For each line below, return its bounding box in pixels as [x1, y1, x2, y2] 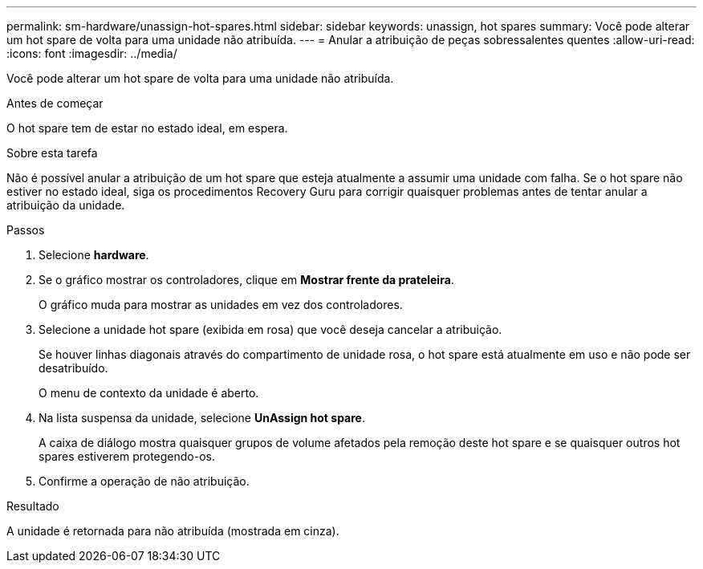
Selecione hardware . [39, 248, 149, 262]
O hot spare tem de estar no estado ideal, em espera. [6, 121, 288, 135]
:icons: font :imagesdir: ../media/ [6, 47, 177, 60]
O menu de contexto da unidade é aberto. [39, 386, 259, 400]
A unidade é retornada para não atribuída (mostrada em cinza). [6, 524, 339, 538]
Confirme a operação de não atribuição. [39, 474, 250, 488]
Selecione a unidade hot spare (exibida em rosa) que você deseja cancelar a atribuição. [39, 323, 502, 336]
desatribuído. [39, 361, 108, 375]
